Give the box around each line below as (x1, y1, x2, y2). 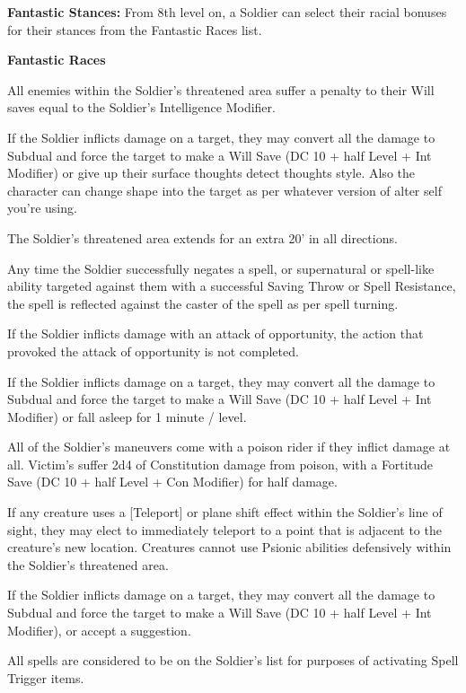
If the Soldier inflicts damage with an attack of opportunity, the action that (7, 324, 424, 343)
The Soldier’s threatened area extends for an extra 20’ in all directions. (7, 228, 398, 247)
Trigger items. (7, 668, 84, 687)
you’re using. (7, 198, 77, 217)
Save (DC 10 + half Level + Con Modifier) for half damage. (7, 472, 338, 491)
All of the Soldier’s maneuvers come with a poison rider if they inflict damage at (7, 437, 451, 456)
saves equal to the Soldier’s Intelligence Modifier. (7, 98, 276, 117)
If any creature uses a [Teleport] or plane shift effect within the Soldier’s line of (7, 503, 443, 522)
